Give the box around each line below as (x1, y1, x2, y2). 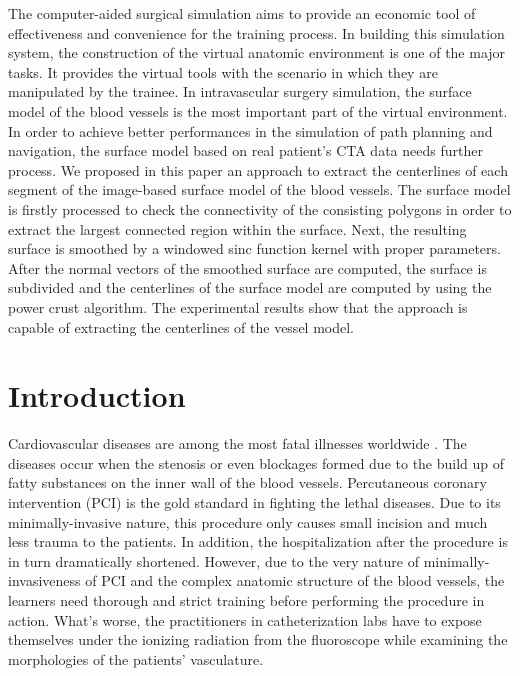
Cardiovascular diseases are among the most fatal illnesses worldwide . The (8, 433, 467, 454)
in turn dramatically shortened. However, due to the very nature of (8, 550, 419, 571)
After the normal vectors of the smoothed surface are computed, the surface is (8, 257, 487, 278)
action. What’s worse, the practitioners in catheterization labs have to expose (8, 609, 482, 630)
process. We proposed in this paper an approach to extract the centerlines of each (8, 159, 508, 180)
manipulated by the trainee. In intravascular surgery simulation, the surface (8, 81, 472, 102)
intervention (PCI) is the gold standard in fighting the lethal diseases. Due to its (8, 492, 501, 512)
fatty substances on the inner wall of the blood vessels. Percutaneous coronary (8, 472, 487, 493)
